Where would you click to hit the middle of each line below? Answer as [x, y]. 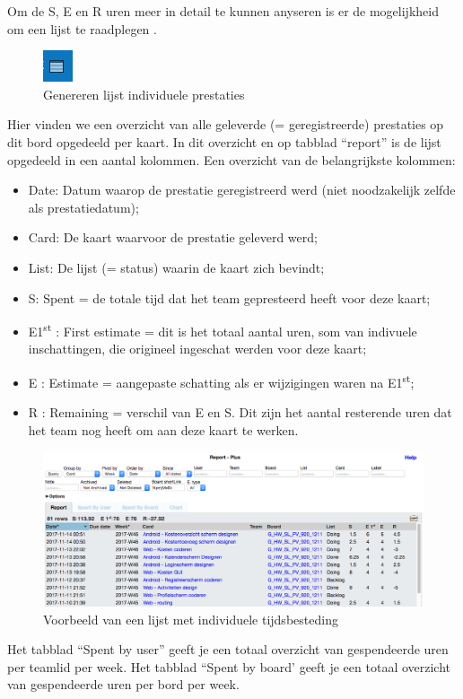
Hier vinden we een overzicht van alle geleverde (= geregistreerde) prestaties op [226, 124]
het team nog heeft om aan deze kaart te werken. [163, 429]
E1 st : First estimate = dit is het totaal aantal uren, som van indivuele [223, 330]
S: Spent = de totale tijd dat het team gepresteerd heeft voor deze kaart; [229, 297]
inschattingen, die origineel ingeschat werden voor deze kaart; [197, 349]
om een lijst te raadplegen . [82, 28]
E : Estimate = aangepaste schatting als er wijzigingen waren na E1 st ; [221, 380]
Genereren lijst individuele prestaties [144, 94]
